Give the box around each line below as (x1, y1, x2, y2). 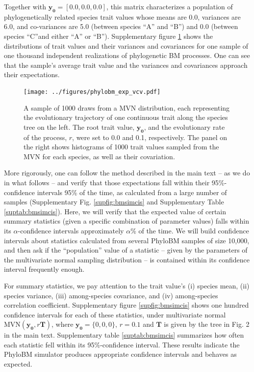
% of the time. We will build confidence (130, 225, 249, 235)
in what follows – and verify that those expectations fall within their (4, 177, 210, 187)
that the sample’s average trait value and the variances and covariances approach (4, 59, 248, 70)
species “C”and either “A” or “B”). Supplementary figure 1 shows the (4, 30, 213, 41)
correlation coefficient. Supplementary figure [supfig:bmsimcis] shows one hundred (4, 300, 249, 310)
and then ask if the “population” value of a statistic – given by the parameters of (4, 245, 248, 255)
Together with (4, 1, 46, 11)
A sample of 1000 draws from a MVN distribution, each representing (24, 102, 230, 113)
